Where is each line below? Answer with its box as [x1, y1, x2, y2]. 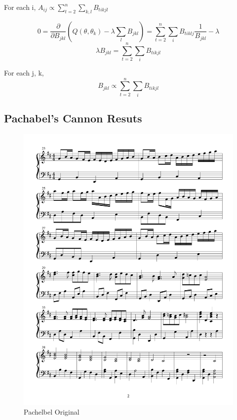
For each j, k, [4, 67, 44, 77]
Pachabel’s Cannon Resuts [4, 111, 142, 126]
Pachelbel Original [24, 407, 79, 417]
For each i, [4, 2, 36, 12]
